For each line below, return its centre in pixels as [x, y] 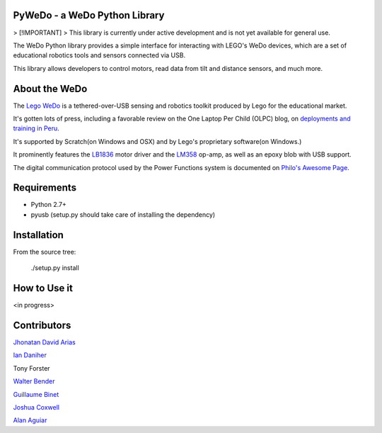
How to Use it [43, 288]
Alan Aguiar [30, 420]
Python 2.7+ [49, 205]
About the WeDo [50, 89]
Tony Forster [31, 368]
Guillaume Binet [36, 394]
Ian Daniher [30, 355]
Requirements [45, 188]
